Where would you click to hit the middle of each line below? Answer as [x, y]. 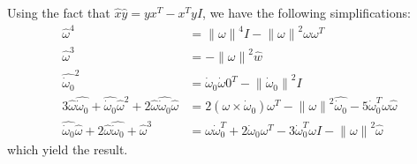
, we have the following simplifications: [307, 12]
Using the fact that [59, 12]
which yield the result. [68, 149]
